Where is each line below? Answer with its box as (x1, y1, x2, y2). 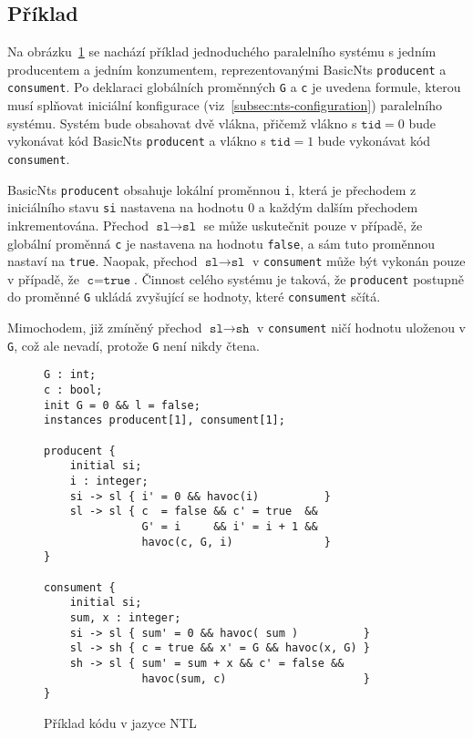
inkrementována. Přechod (7, 215, 149, 234)
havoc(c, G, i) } (141, 535, 331, 548)
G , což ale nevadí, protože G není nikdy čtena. (7, 335, 260, 354)
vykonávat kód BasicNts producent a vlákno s (7, 131, 266, 150)
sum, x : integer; (69, 610, 181, 624)
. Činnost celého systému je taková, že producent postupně (134, 269, 464, 288)
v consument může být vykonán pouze (252, 251, 466, 271)
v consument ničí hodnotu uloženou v (257, 318, 466, 337)
